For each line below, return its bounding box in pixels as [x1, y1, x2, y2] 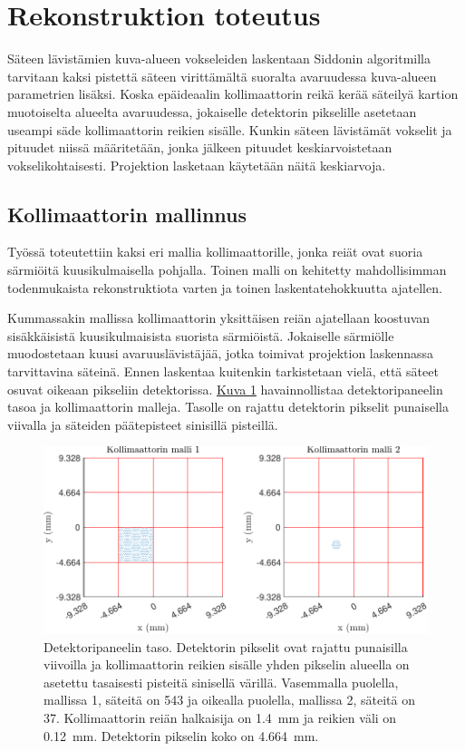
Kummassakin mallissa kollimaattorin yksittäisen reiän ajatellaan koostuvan [7, 308, 431, 327]
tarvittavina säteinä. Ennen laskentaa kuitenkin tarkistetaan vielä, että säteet [7, 362, 439, 381]
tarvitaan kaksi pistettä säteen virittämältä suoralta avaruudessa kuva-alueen [7, 66, 437, 85]
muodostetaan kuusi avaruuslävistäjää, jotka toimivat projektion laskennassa [7, 344, 434, 363]
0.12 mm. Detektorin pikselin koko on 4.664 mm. [44, 726, 319, 745]
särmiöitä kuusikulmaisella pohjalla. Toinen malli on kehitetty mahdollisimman [7, 260, 447, 279]
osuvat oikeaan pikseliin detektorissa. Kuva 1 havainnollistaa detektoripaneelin [7, 379, 443, 398]
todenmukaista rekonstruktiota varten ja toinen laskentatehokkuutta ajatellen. [7, 278, 442, 297]
